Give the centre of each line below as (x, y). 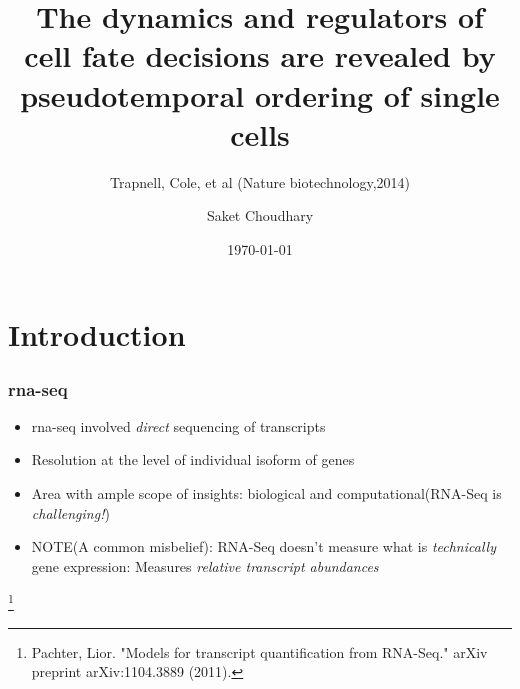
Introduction (97, 334)
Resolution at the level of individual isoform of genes (193, 459)
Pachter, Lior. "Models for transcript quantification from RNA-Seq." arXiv (259, 651)
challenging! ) (70, 512)
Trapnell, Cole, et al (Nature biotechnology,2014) (260, 181)
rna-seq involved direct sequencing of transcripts (178, 425)
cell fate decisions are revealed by (260, 55)
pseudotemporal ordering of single (260, 94)
